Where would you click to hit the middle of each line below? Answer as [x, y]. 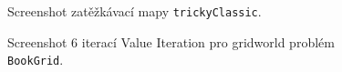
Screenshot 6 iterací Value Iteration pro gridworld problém [171, 41]
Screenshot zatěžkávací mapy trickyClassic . [135, 11]
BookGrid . [36, 60]
